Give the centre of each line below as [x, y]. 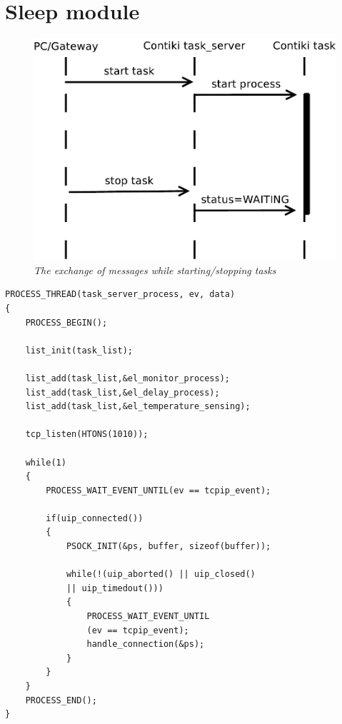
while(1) [46, 462]
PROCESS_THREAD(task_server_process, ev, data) [120, 295]
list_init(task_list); [79, 350]
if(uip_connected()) [95, 518]
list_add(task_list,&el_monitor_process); [127, 378]
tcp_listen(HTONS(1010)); [87, 434]
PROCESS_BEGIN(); [66, 322]
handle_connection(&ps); [146, 644]
